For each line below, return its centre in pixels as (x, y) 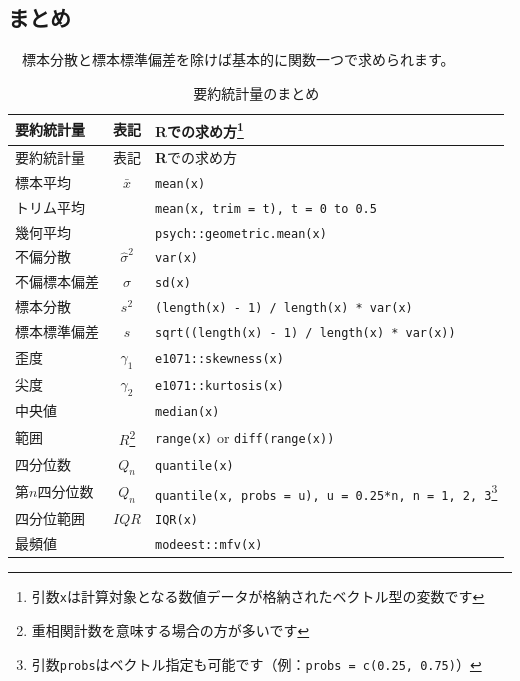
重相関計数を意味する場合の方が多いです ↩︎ (170, 629)
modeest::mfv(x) (209, 545)
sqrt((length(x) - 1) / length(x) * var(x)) (305, 333)
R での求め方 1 (199, 130)
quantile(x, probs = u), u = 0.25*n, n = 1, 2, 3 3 (326, 491)
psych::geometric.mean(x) (241, 233)
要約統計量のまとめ (256, 92)
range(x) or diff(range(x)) (245, 436)
